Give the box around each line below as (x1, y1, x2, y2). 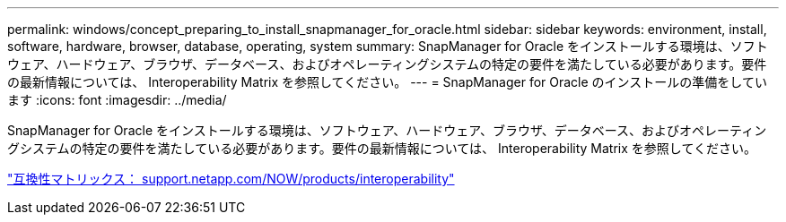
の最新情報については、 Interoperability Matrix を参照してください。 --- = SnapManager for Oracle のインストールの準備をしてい (7, 74, 767, 90)
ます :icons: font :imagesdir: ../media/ (7, 92, 227, 107)
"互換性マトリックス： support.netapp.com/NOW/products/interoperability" (7, 171, 455, 186)
